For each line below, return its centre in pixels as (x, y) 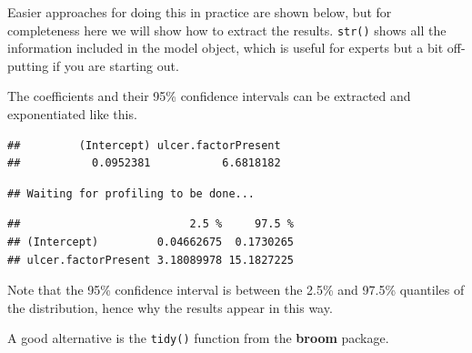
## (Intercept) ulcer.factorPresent (144, 145)
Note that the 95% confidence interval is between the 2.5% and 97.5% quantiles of (236, 290)
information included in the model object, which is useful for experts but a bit (226, 48)
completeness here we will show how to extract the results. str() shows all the (227, 30)
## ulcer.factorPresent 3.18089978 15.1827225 (151, 260)
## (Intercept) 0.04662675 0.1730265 (151, 242)
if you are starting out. (115, 65)
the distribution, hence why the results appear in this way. (170, 307)
